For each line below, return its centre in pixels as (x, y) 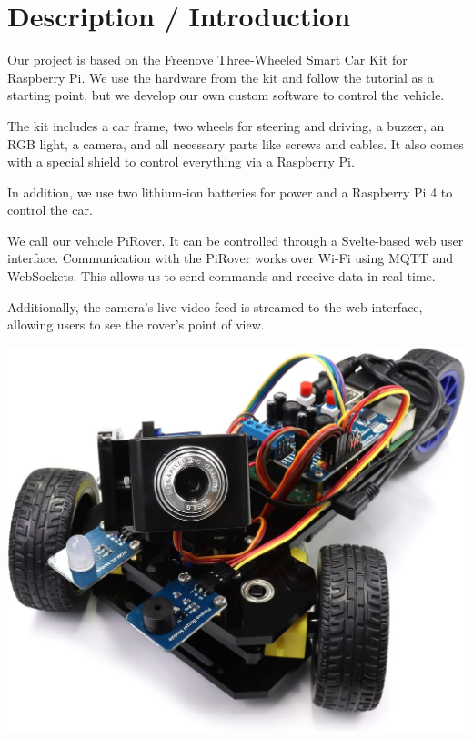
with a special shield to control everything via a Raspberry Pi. (181, 162)
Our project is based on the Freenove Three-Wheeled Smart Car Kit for (207, 60)
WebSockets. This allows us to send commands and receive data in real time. (221, 276)
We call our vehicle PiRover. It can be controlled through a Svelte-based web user (236, 240)
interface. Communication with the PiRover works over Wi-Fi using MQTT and (231, 258)
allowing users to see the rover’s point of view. (136, 324)
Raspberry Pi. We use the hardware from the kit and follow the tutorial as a (221, 77)
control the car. (50, 210)
